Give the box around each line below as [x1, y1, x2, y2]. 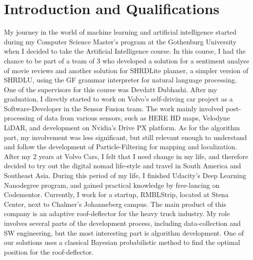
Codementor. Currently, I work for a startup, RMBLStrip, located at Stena [4, 189, 229, 200]
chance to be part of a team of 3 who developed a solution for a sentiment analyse [4, 55, 250, 65]
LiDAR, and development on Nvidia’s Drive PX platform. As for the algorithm [4, 122, 240, 133]
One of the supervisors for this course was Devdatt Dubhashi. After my [4, 84, 217, 94]
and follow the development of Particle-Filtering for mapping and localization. [4, 141, 237, 152]
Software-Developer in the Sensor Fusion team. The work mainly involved [4, 103, 224, 113]
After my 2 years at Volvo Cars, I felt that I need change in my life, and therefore [4, 151, 249, 161]
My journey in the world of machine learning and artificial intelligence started [4, 27, 237, 37]
